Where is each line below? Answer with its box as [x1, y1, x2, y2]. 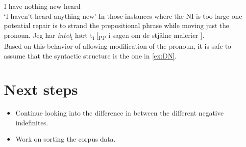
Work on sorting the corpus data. [15, 134, 116, 144]
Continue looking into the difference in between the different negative [15, 108, 224, 118]
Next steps [4, 79, 78, 99]
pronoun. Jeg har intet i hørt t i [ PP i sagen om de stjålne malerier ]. [4, 29, 205, 41]
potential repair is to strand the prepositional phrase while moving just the [4, 20, 229, 30]
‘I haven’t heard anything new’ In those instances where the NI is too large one [4, 10, 242, 21]
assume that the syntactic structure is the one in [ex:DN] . [4, 50, 177, 60]
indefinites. [15, 117, 49, 127]
